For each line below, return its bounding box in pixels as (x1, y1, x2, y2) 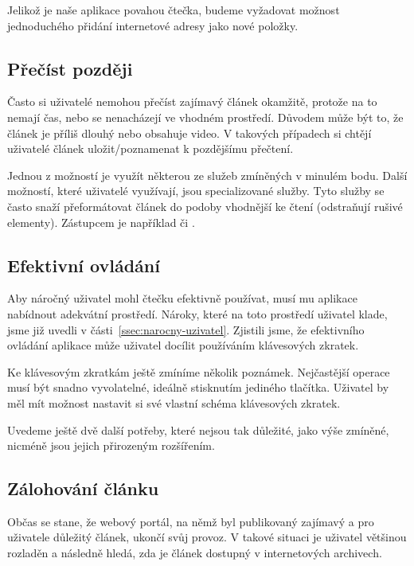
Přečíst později (7, 56, 133, 80)
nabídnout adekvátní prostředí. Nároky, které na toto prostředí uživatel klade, (7, 305, 388, 322)
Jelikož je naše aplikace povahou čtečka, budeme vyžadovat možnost (7, 2, 340, 18)
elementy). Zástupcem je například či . (7, 213, 195, 230)
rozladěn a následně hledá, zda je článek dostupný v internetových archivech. (7, 545, 382, 561)
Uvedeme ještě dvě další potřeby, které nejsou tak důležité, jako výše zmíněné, (7, 421, 389, 438)
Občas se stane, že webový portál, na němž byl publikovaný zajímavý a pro (7, 513, 374, 529)
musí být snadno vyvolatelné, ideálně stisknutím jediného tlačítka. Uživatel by (7, 379, 389, 396)
